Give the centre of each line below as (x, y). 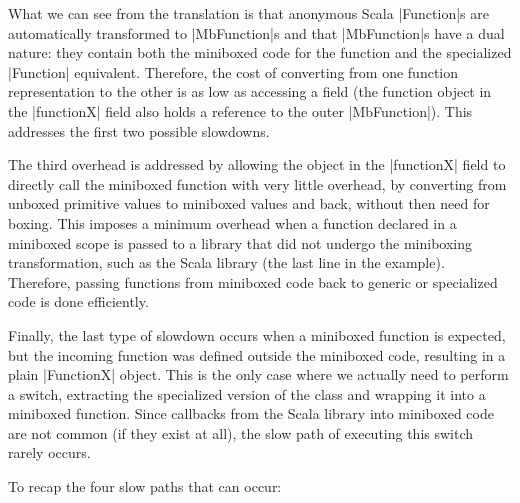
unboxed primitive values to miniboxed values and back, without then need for (249, 203)
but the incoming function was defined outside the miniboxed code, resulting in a (257, 354)
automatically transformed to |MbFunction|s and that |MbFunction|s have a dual (256, 32)
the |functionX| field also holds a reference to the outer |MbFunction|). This (240, 110)
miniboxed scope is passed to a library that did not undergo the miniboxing (240, 242)
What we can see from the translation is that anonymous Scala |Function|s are (248, 13)
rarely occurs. (49, 452)
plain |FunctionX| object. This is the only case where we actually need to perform (258, 374)
